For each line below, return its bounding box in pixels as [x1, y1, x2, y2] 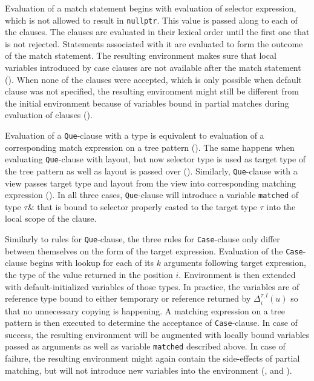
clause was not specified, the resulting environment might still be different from [5, 85, 299, 98]
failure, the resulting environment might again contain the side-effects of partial [5, 352, 300, 365]
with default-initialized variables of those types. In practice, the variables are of [5, 280, 299, 293]
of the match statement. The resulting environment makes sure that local [5, 49, 276, 62]
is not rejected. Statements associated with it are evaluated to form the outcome [5, 37, 303, 50]
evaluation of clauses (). [5, 108, 93, 121]
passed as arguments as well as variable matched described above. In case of [5, 340, 286, 353]
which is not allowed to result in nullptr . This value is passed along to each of [5, 13, 298, 26]
